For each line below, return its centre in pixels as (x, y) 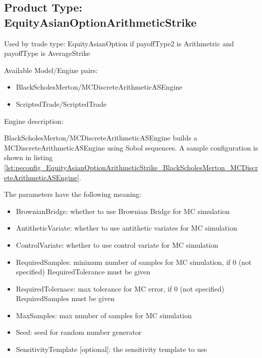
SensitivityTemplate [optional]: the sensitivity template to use (111, 349)
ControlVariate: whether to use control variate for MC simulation (117, 244)
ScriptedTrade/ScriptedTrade (61, 103)
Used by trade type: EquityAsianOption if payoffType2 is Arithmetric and (119, 43)
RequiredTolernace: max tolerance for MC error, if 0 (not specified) (120, 288)
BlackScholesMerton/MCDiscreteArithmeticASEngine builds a (101, 138)
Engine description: (34, 121)
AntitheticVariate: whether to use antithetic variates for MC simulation (126, 228)
